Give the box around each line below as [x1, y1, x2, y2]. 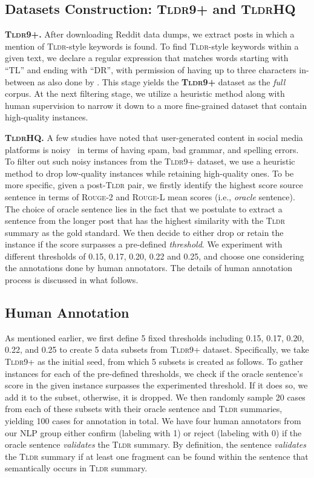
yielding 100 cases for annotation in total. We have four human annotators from [5, 414, 301, 427]
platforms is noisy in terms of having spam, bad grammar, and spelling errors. [5, 143, 299, 156]
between [5, 75, 35, 88]
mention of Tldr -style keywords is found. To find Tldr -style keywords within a [5, 39, 299, 52]
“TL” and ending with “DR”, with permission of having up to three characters [5, 63, 296, 76]
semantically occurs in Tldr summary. [5, 462, 148, 474]
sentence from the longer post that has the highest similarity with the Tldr [5, 214, 286, 227]
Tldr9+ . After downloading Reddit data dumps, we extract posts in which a [5, 28, 295, 41]
